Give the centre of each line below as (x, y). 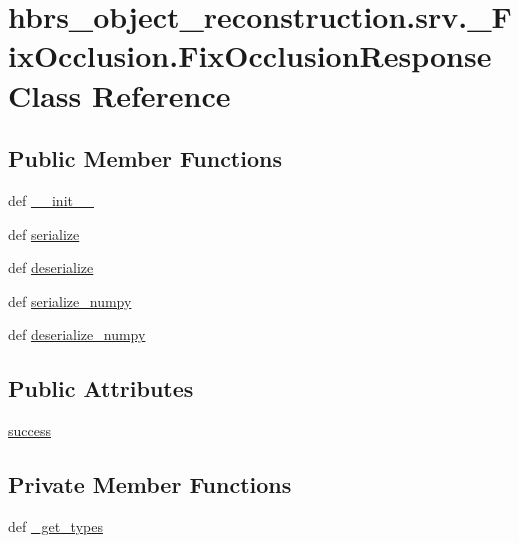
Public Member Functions (145, 158)
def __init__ (51, 199)
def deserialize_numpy (77, 334)
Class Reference (119, 94)
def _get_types (55, 525)
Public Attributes (101, 388)
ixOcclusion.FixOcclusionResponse (250, 55)
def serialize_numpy (70, 300)
